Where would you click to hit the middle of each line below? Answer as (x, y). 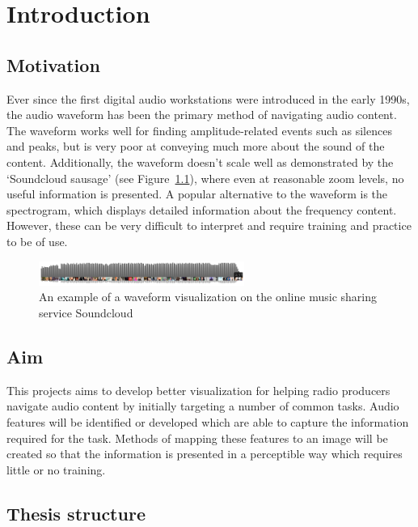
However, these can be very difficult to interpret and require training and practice (209, 225)
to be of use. (37, 241)
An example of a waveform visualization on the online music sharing (208, 297)
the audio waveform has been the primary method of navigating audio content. (202, 115)
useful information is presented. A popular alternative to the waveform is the (197, 194)
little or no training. (56, 469)
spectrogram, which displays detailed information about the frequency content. (202, 209)
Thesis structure (76, 513)
